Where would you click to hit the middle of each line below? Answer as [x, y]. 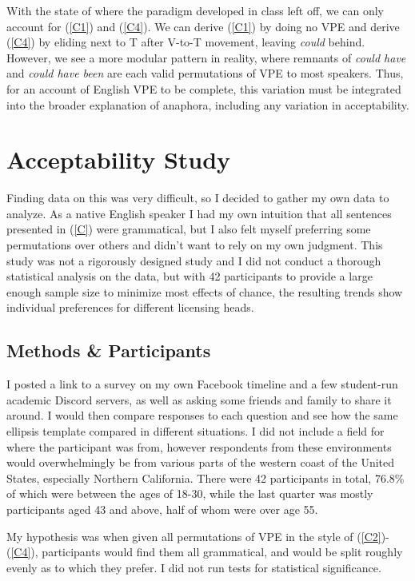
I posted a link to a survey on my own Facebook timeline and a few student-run [202, 384]
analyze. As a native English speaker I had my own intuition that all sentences [199, 213]
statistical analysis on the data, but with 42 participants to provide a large [190, 276]
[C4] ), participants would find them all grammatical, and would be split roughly [207, 552]
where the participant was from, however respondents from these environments [199, 446]
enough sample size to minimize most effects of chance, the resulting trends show [205, 291]
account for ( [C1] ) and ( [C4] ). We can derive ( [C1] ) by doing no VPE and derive [203, 26]
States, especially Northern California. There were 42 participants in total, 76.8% [206, 478]
